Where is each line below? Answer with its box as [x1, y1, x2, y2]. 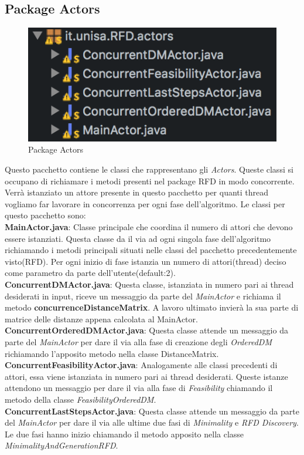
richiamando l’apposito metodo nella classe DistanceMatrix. [5, 347, 219, 359]
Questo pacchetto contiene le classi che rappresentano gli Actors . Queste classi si [5, 163, 293, 176]
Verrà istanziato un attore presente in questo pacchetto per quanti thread [5, 186, 269, 198]
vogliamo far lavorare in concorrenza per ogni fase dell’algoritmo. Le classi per [5, 197, 285, 210]
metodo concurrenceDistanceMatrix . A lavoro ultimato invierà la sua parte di [5, 301, 299, 314]
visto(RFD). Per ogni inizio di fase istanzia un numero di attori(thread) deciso [5, 255, 286, 267]
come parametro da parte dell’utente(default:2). [5, 267, 176, 279]
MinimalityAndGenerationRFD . [5, 439, 118, 451]
